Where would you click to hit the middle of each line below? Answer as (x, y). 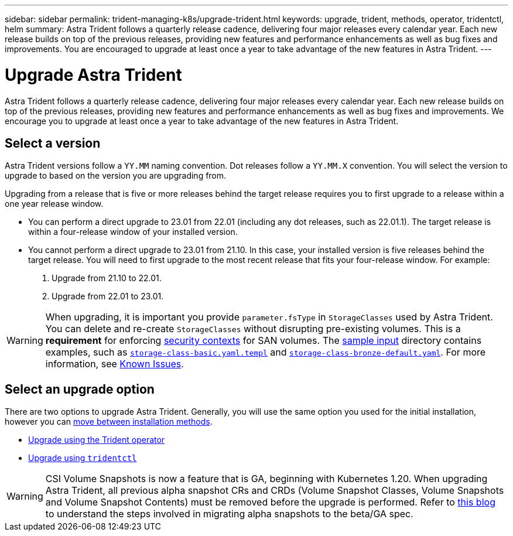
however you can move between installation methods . (109, 422)
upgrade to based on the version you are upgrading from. (116, 176)
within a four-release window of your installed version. (133, 232)
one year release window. (54, 204)
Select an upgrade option (80, 389)
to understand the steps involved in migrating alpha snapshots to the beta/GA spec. (229, 514)
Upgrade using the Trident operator (97, 440)
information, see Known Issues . (114, 364)
